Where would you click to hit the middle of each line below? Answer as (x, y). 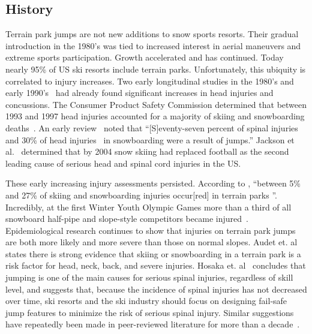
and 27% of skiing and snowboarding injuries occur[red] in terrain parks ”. (141, 195)
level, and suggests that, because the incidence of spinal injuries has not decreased (156, 289)
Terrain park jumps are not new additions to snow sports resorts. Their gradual (152, 34)
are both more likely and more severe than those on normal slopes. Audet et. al (151, 242)
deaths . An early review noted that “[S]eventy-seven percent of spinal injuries (152, 127)
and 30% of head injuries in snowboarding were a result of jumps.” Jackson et (150, 139)
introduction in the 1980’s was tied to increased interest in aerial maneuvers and (153, 45)
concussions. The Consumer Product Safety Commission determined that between (156, 104)
